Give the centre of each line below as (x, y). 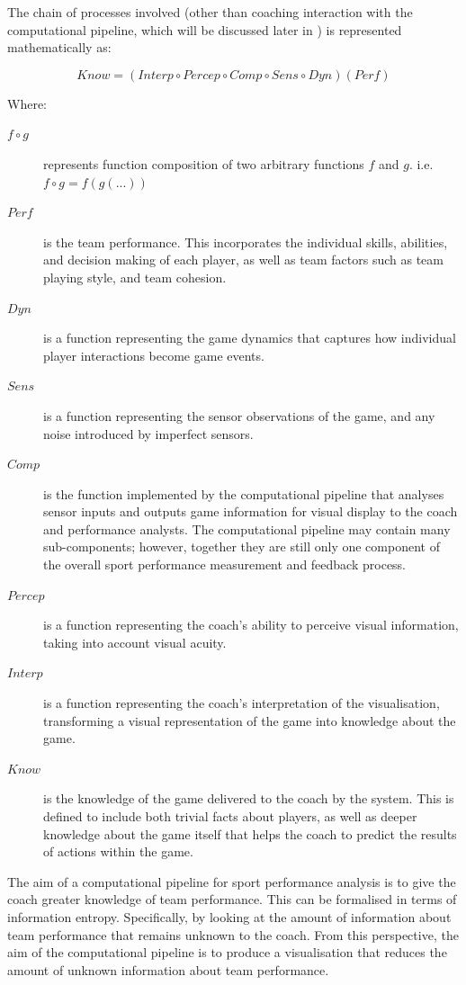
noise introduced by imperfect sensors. (148, 433)
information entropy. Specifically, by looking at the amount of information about (229, 916)
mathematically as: (59, 47)
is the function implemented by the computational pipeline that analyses (244, 493)
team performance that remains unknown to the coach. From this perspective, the (233, 934)
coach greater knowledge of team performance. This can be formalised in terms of (232, 899)
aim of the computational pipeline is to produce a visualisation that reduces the (227, 952)
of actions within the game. (118, 851)
